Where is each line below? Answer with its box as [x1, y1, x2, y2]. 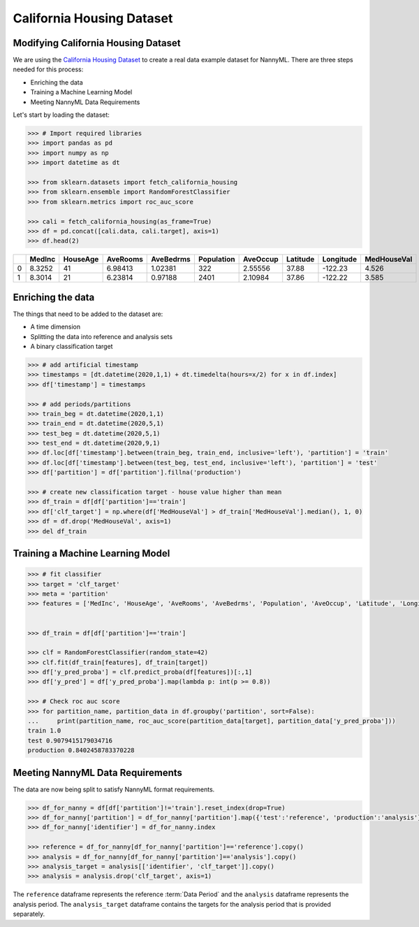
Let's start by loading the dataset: [13, 110, 110, 119]
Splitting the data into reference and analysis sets [30, 332, 173, 340]
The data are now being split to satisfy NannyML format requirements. [13, 785, 215, 793]
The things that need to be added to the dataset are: [13, 310, 163, 318]
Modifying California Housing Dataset [13, 37, 181, 49]
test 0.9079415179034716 [27, 736, 113, 745]
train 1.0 [27, 727, 61, 735]
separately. [13, 910, 45, 919]
